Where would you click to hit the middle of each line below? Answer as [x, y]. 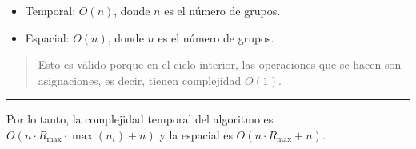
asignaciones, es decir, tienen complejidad [140, 80]
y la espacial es [196, 134]
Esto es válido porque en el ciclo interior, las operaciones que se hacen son [220, 64]
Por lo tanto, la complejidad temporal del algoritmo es [140, 119]
